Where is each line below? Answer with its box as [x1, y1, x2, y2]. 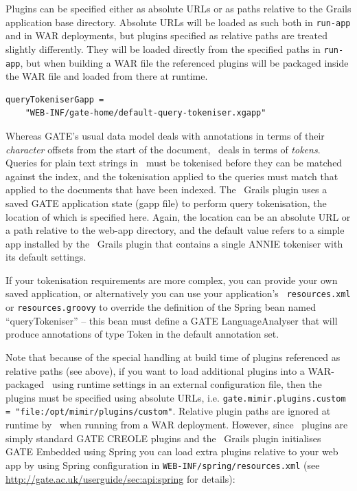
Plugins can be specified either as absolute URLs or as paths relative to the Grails [5, 1, 352, 15]
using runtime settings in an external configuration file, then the [51, 377, 322, 391]
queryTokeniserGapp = [5, 94, 104, 105]
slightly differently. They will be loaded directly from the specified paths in [5, 41, 321, 56]
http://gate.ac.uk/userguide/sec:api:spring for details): [5, 471, 235, 485]
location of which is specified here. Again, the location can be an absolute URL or [5, 209, 351, 223]
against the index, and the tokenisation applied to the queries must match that [5, 168, 338, 183]
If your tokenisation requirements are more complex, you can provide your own [5, 272, 338, 287]
